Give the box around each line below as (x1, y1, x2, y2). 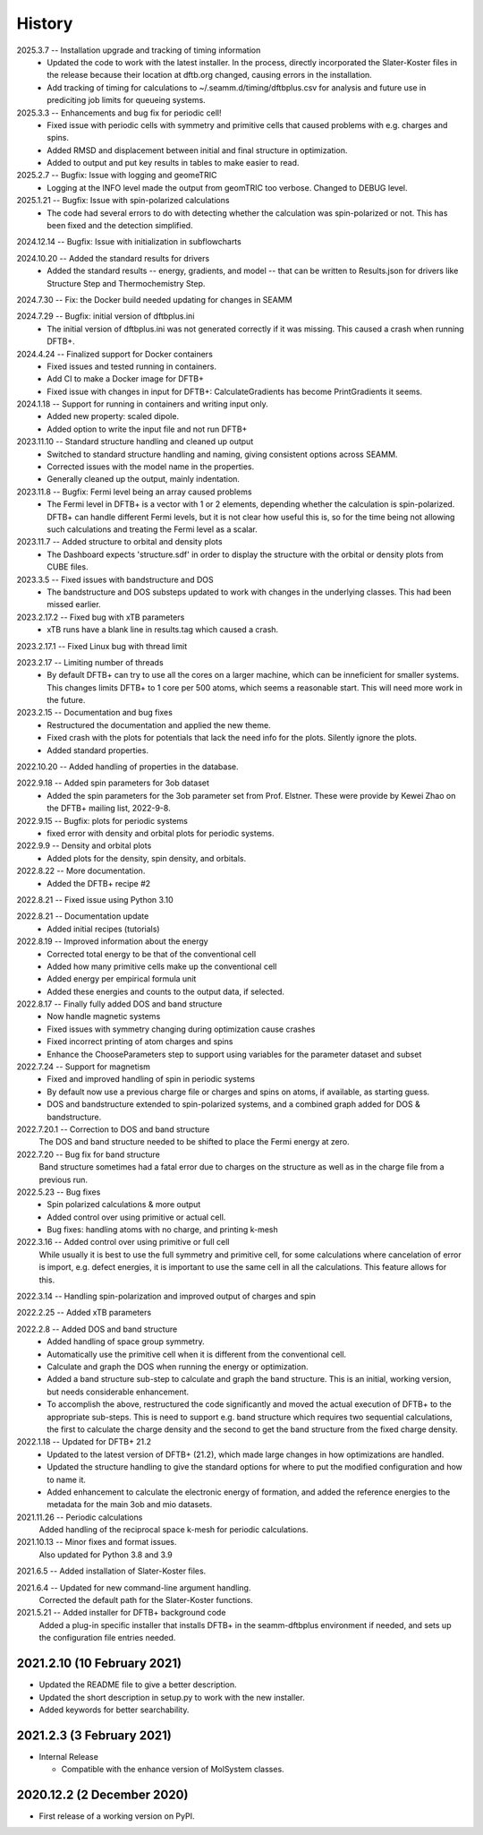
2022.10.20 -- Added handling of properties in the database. (16, 761, 239, 772)
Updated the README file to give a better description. (38, 1679, 237, 1690)
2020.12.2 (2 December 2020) (16, 1788, 189, 1802)
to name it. (47, 1474, 87, 1485)
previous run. (38, 1174, 89, 1185)
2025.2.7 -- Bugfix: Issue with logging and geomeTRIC (16, 170, 217, 181)
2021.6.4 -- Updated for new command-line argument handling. (16, 1582, 251, 1593)
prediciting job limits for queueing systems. (47, 95, 206, 106)
